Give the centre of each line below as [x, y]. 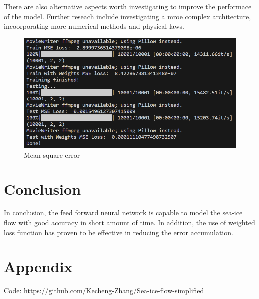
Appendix [38, 266]
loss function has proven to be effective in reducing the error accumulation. [119, 232]
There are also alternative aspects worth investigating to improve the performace [128, 6]
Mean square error [52, 154]
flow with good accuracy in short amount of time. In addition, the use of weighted [129, 222]
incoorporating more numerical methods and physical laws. [94, 26]
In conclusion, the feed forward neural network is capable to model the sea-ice [123, 213]
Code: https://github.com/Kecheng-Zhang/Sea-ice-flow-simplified [104, 290]
